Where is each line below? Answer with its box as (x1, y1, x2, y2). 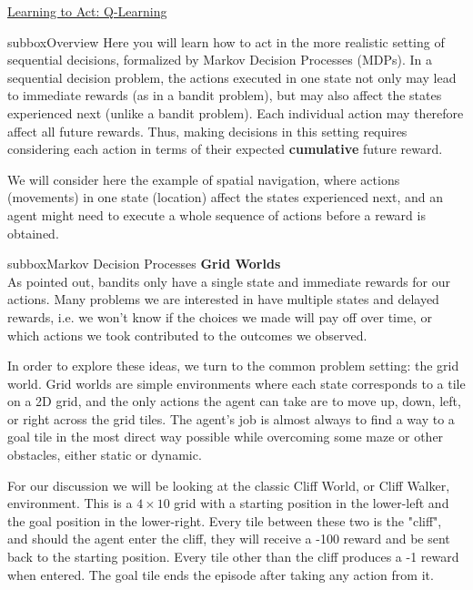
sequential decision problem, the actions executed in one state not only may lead (7, 67, 457, 86)
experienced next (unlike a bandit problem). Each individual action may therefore (7, 103, 464, 122)
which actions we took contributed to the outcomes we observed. (7, 325, 367, 344)
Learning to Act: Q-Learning (7, 2, 167, 20)
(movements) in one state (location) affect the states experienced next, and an (7, 188, 444, 207)
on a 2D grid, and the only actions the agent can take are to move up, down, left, (7, 392, 461, 411)
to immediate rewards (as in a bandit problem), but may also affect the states (7, 86, 442, 105)
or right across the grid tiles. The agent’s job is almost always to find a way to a (7, 409, 455, 428)
